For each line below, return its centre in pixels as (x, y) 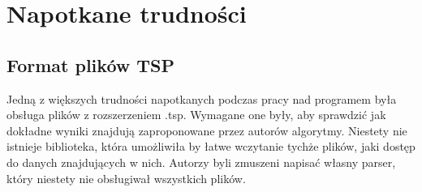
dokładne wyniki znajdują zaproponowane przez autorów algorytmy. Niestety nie (207, 130)
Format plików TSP (91, 64)
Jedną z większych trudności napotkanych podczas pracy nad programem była (202, 98)
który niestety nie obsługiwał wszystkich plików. (126, 178)
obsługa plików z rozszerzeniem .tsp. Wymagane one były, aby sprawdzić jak (196, 115)
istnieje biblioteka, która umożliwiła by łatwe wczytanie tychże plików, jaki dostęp (211, 146)
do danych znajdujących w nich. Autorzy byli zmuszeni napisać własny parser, (201, 162)
